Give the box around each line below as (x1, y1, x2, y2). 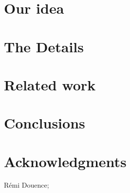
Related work (4, 74, 96, 94)
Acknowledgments (4, 151, 127, 171)
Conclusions (4, 113, 85, 133)
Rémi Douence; (4, 179, 49, 190)
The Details (4, 36, 84, 56)
